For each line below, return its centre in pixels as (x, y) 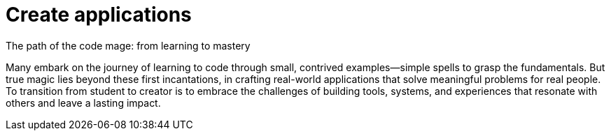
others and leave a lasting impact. (83, 103)
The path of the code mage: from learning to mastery (128, 45)
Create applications (99, 15)
